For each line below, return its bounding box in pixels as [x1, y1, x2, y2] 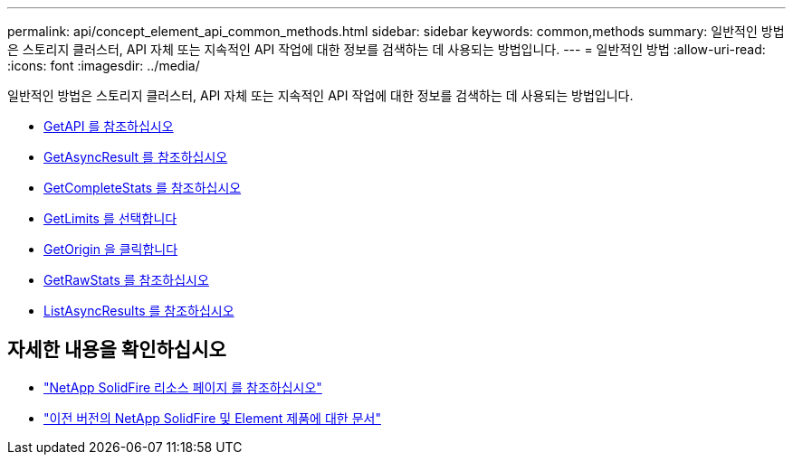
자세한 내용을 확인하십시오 [7, 338, 226, 362]
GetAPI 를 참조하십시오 [43, 118, 174, 134]
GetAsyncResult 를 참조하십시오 [43, 149, 228, 165]
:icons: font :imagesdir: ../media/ [7, 58, 200, 73]
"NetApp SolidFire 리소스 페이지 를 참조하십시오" [43, 379, 322, 395]
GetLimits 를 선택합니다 [43, 211, 177, 226]
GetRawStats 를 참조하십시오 [43, 272, 209, 288]
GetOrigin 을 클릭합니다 [43, 241, 178, 257]
